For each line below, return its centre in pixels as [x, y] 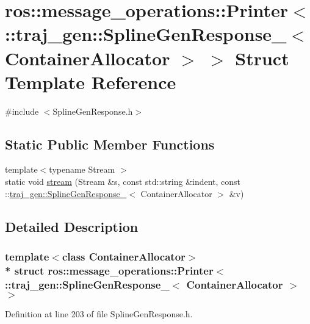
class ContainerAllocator [124, 256]
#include [22, 111]
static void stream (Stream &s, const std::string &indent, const [123, 182]
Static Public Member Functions [110, 144]
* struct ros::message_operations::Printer [109, 270]
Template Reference [91, 81]
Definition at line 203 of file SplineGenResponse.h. [99, 314]
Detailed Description [72, 226]
